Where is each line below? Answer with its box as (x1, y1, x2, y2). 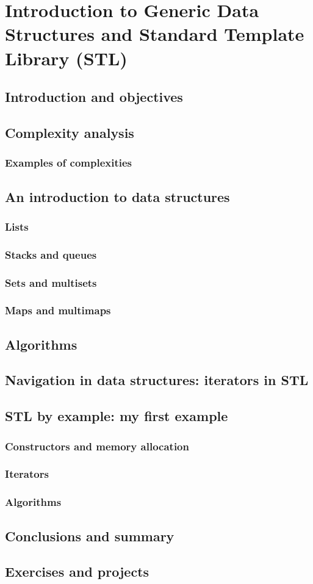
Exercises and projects (5, 562, 149, 581)
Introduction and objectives (5, 87, 183, 106)
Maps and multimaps (5, 303, 111, 318)
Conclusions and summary (5, 526, 174, 545)
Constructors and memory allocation (5, 438, 189, 453)
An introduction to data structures (5, 187, 230, 206)
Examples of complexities (5, 155, 132, 170)
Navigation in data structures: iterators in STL (5, 370, 309, 389)
